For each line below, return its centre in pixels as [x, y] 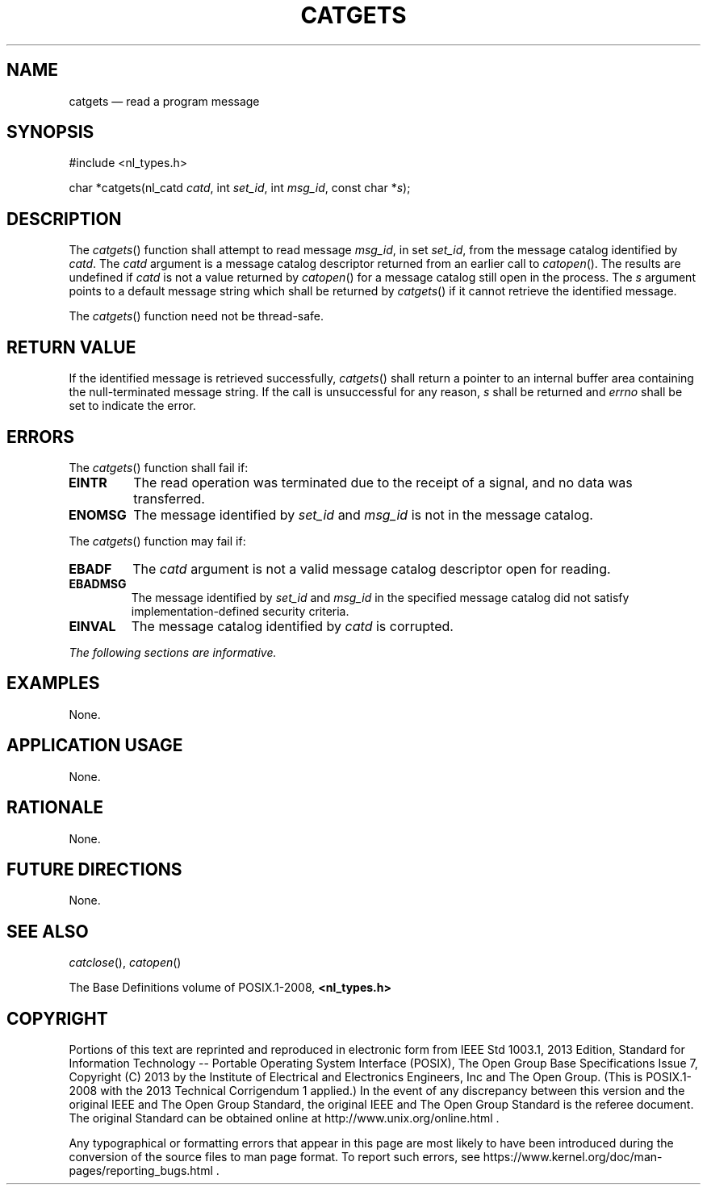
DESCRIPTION [64, 219]
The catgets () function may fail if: [157, 541]
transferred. [169, 498]
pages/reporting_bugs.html [141, 1171]
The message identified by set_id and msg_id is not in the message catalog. [363, 514]
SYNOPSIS [50, 132]
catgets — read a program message [164, 101]
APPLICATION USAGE [95, 746]
